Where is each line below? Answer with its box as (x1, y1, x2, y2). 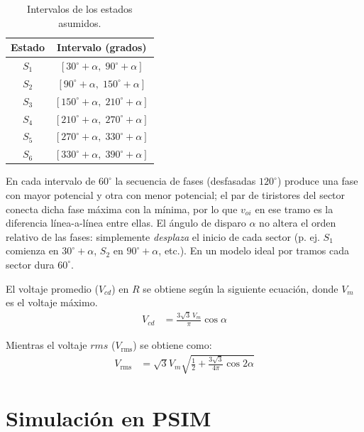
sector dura (6, 256, 55, 271)
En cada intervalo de (6, 173, 96, 188)
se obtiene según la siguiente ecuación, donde (143, 281, 338, 296)
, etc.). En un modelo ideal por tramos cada (158, 243, 350, 258)
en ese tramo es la (255, 201, 333, 216)
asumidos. (58, 15, 101, 30)
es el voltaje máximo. (6, 295, 98, 310)
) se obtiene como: (133, 337, 212, 352)
